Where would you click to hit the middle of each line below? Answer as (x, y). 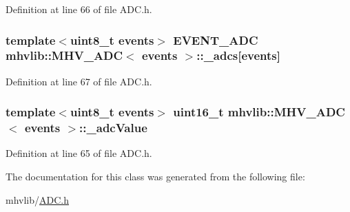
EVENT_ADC (216, 40)
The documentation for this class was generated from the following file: (155, 177)
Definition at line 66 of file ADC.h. (79, 9)
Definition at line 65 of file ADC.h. (79, 153)
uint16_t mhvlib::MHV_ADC (259, 112)
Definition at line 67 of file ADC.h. (79, 81)
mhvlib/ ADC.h (37, 199)
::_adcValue (113, 128)
